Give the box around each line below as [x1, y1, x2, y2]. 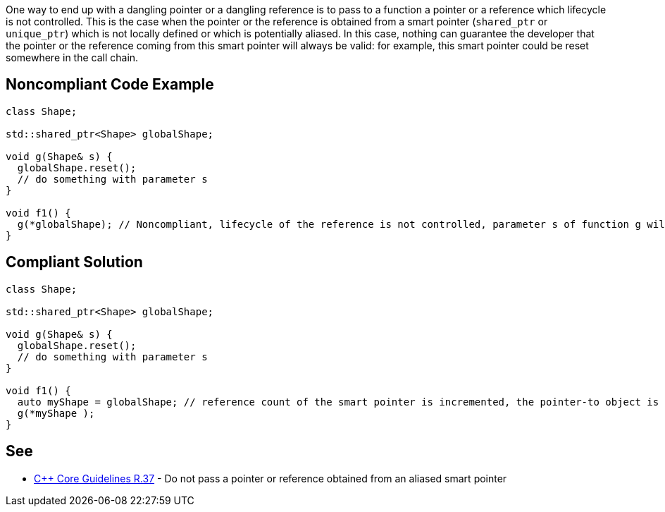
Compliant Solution [6, 253, 143, 272]
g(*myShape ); [17, 407, 95, 419]
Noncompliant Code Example [6, 75, 214, 94]
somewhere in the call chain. [6, 51, 139, 63]
